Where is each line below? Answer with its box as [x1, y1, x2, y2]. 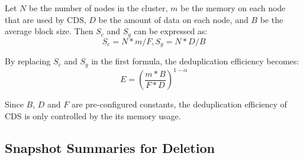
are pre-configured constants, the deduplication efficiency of [71, 98, 287, 110]
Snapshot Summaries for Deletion [5, 138, 215, 156]
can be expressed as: [134, 25, 208, 37]
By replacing [5, 55, 51, 67]
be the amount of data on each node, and [98, 13, 249, 25]
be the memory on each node [180, 2, 286, 14]
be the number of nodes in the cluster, [28, 2, 168, 14]
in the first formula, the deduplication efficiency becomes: [91, 55, 299, 67]
